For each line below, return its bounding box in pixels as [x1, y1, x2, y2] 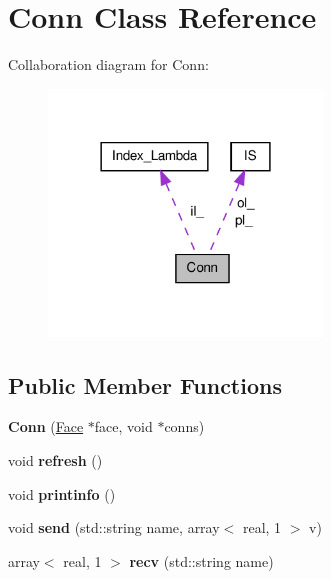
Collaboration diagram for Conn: [8, 54, 209, 75]
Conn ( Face [8, 416, 84, 437]
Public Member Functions [8, 369, 282, 400]
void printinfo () [8, 483, 116, 504]
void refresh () [8, 449, 103, 470]
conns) [164, 416, 205, 437]
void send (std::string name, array [8, 517, 220, 538]
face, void [94, 416, 153, 437]
